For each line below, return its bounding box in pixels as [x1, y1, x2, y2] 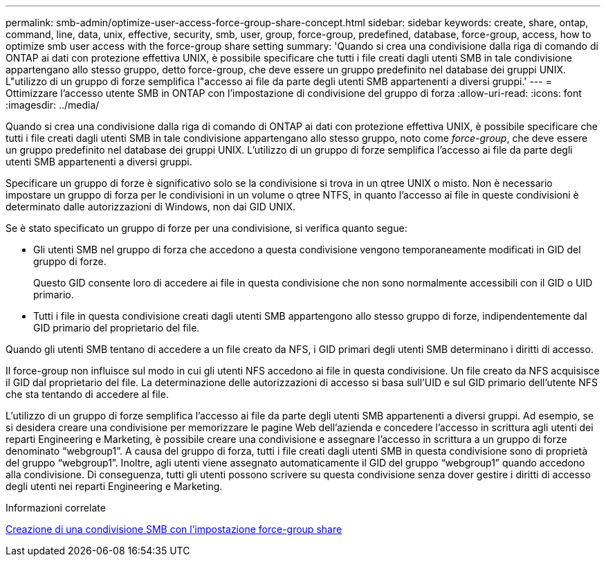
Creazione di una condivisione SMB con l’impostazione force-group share [6, 523, 342, 535]
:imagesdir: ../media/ [6, 99, 100, 111]
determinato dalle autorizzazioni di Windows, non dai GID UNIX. [6, 201, 296, 212]
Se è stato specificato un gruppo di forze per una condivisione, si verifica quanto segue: [6, 222, 407, 234]
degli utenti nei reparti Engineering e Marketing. [6, 480, 223, 492]
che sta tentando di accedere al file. [6, 388, 169, 400]
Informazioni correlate [6, 502, 106, 514]
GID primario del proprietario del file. [33, 322, 200, 334]
